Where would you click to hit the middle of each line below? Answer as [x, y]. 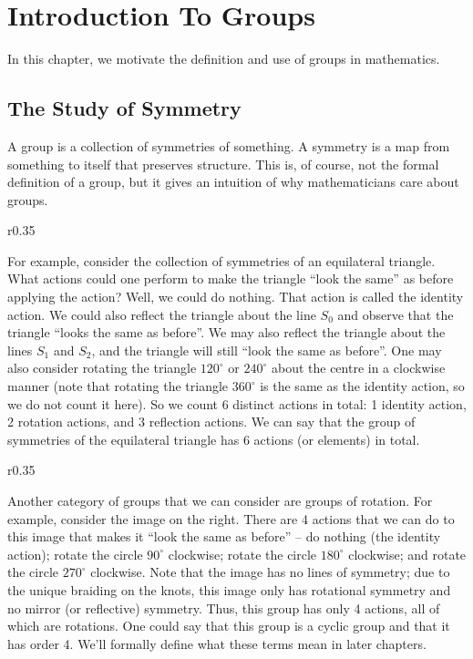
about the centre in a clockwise [358, 368]
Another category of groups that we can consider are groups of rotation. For [220, 501]
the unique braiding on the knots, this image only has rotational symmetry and [229, 589]
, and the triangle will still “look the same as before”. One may [267, 350]
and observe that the [396, 314]
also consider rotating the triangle [102, 368]
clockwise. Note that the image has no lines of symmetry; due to [270, 572]
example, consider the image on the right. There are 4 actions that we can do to [231, 518]
